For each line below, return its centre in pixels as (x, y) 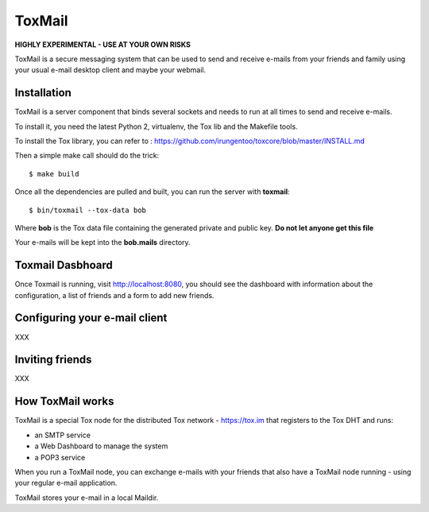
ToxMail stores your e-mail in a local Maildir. (87, 498)
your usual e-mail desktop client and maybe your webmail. (110, 70)
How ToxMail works (64, 401)
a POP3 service (60, 457)
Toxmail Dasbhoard (64, 265)
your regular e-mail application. (66, 483)
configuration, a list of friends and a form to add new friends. (114, 295)
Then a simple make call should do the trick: (87, 156)
